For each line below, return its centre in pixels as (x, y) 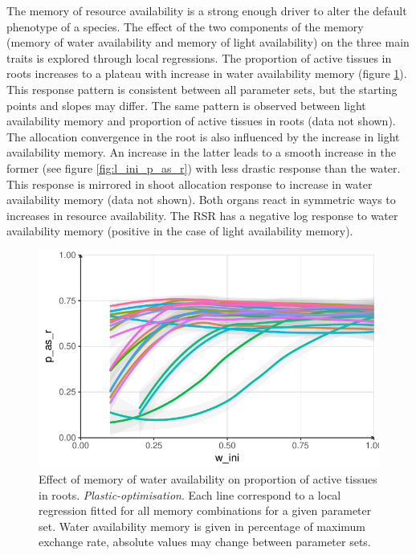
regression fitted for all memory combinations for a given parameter (205, 510)
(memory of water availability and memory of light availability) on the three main (208, 42)
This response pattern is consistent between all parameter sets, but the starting (202, 89)
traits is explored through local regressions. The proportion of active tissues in (199, 57)
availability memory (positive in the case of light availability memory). (180, 231)
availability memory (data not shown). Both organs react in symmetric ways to (201, 200)
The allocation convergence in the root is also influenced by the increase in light (203, 136)
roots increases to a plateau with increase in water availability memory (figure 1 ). (207, 73)
